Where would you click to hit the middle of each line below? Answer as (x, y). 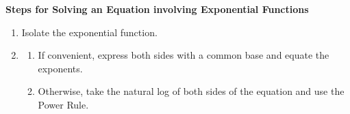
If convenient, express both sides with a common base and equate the (184, 55)
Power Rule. (63, 104)
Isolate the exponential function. (89, 32)
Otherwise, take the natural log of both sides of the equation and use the (191, 91)
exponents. (60, 68)
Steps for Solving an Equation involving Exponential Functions (157, 9)
